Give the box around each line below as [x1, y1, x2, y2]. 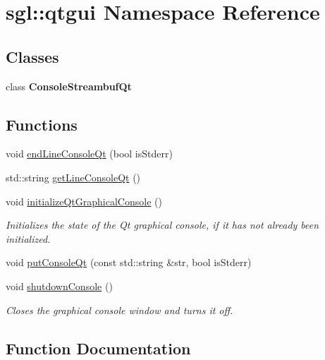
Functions [6, 113, 78, 135]
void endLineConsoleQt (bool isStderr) [6, 146, 173, 161]
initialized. [6, 231, 51, 246]
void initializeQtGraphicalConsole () [6, 193, 162, 208]
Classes [6, 45, 59, 67]
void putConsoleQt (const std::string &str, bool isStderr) [6, 255, 252, 270]
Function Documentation [6, 337, 191, 359]
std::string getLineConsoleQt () [6, 169, 141, 184]
